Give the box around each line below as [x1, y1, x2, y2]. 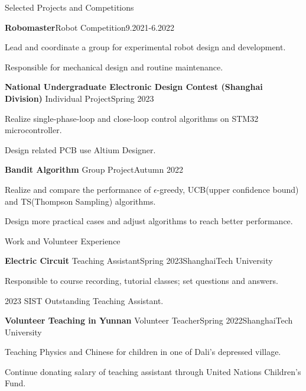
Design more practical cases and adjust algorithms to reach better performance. [5, 215, 293, 227]
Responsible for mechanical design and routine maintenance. [5, 60, 223, 73]
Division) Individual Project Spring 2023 [5, 92, 154, 104]
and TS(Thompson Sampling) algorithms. [5, 195, 156, 207]
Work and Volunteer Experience [5, 234, 121, 247]
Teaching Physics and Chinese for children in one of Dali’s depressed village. [5, 345, 281, 358]
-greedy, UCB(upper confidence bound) [157, 183, 299, 195]
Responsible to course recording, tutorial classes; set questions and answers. [5, 274, 278, 286]
